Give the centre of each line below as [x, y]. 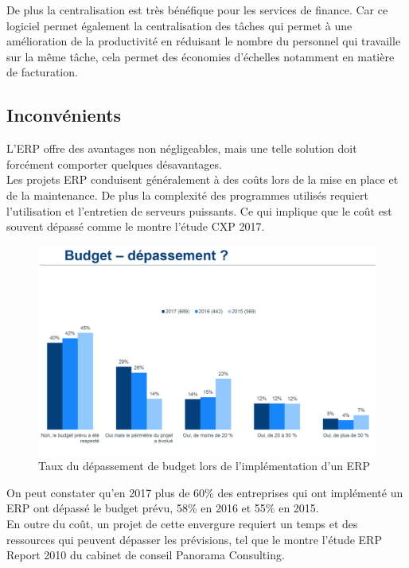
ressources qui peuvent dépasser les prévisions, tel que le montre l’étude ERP [194, 539]
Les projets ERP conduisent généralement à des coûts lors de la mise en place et [203, 179]
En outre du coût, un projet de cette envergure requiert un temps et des [182, 524]
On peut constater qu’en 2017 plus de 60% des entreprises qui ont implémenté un [205, 492]
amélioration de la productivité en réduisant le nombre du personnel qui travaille [204, 41]
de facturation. [42, 72]
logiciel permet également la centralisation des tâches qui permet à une [179, 25]
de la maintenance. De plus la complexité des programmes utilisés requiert [187, 195]
